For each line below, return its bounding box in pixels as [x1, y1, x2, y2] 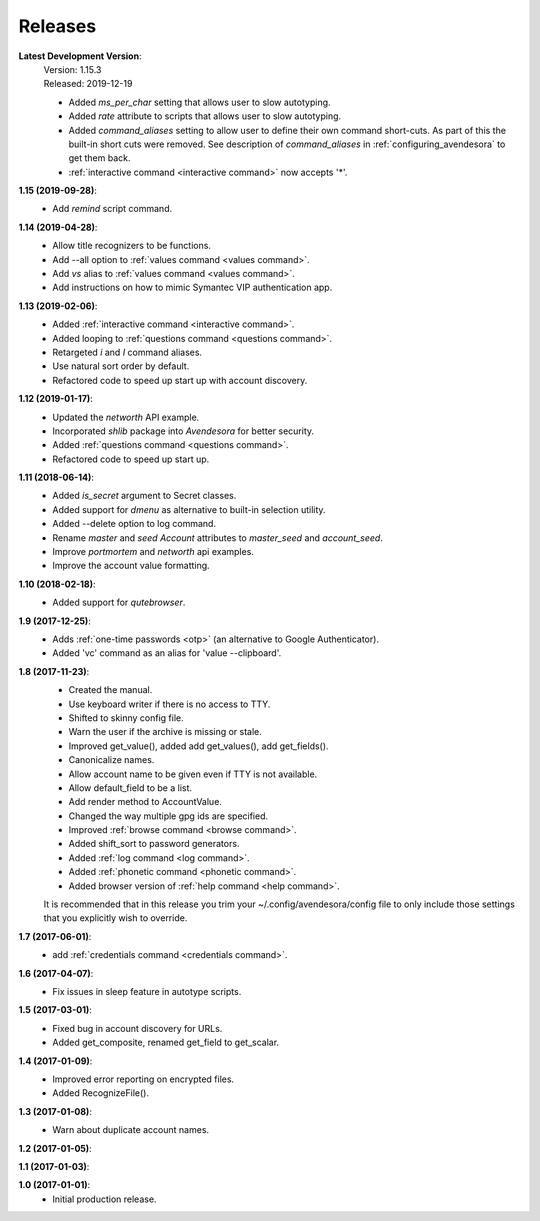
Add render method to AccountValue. [68, 796, 222, 808]
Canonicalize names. [68, 754, 155, 766]
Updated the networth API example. [52, 411, 200, 423]
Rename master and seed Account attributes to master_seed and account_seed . [52, 531, 384, 544]
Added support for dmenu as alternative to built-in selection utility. [52, 503, 326, 515]
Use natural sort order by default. [52, 360, 190, 372]
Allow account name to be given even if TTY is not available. [68, 768, 318, 780]
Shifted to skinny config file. [68, 711, 184, 724]
